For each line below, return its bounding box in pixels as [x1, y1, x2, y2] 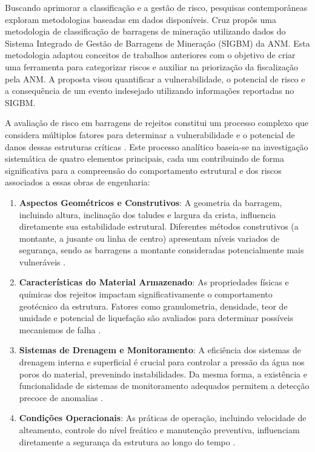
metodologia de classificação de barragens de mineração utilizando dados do [5, 25, 286, 38]
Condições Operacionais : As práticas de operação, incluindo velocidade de [19, 411, 307, 424]
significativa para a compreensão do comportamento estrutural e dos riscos [5, 164, 282, 176]
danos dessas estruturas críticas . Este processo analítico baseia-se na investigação [5, 140, 308, 153]
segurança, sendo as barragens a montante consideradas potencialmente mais [19, 244, 304, 256]
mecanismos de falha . [19, 323, 101, 336]
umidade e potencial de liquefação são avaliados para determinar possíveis [19, 311, 294, 324]
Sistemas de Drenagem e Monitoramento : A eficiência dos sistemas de [19, 344, 302, 356]
